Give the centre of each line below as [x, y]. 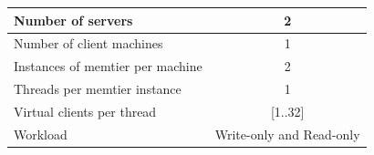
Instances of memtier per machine [108, 66]
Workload [41, 134]
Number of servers [73, 20]
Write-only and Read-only [287, 134]
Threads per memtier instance [98, 89]
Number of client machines [88, 43]
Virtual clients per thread [85, 111]
